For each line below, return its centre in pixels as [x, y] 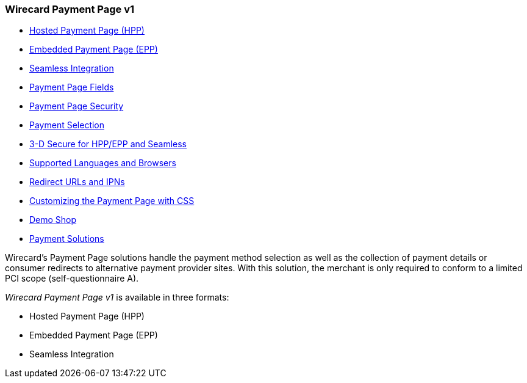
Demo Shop [53, 220]
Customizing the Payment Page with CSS [112, 201]
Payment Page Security [77, 106]
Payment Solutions [67, 239]
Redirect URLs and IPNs [77, 182]
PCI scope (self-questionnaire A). [72, 279]
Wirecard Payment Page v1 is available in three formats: [117, 297]
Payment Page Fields [72, 87]
